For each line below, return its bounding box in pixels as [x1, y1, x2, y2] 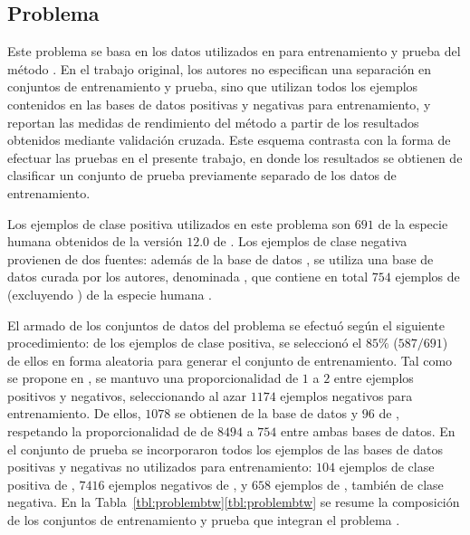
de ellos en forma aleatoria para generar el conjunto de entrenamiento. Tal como [7, 350, 453, 369]
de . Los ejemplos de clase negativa [213, 232, 408, 251]
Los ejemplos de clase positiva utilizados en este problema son [7, 214, 351, 233]
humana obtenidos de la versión [7, 232, 183, 251]
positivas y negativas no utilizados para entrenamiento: [7, 457, 312, 476]
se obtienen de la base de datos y [175, 404, 359, 423]
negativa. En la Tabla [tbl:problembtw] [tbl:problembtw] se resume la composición [7, 492, 460, 511]
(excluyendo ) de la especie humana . [7, 284, 213, 303]
